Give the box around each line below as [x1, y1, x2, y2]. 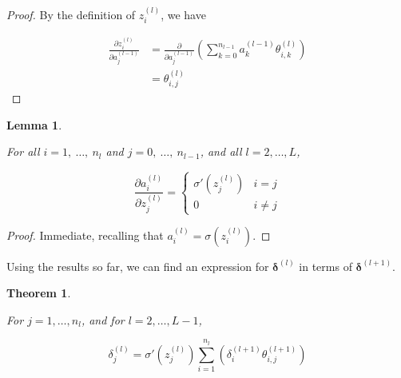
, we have [161, 6, 206, 22]
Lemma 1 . [6, 116, 62, 133]
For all [6, 143, 40, 160]
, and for [81, 311, 125, 328]
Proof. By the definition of [6, 6, 136, 22]
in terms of [299, 257, 352, 274]
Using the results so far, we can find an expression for [6, 257, 269, 274]
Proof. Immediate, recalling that [6, 226, 164, 243]
